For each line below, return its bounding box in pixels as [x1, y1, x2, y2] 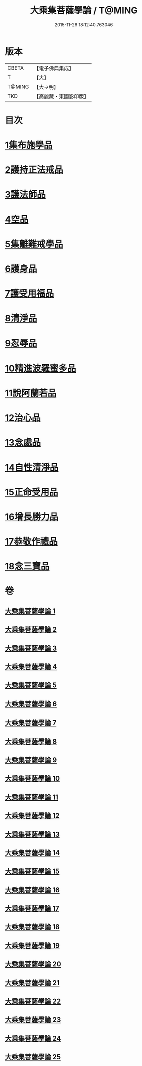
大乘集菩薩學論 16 [5, 886, 60, 894]
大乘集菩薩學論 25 [5, 1053, 61, 1061]
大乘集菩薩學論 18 [5, 923, 60, 931]
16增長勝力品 [5, 511, 59, 522]
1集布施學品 [5, 140, 53, 151]
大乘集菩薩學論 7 [5, 719, 57, 727]
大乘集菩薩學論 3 [5, 644, 57, 652]
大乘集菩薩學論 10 [5, 774, 60, 783]
